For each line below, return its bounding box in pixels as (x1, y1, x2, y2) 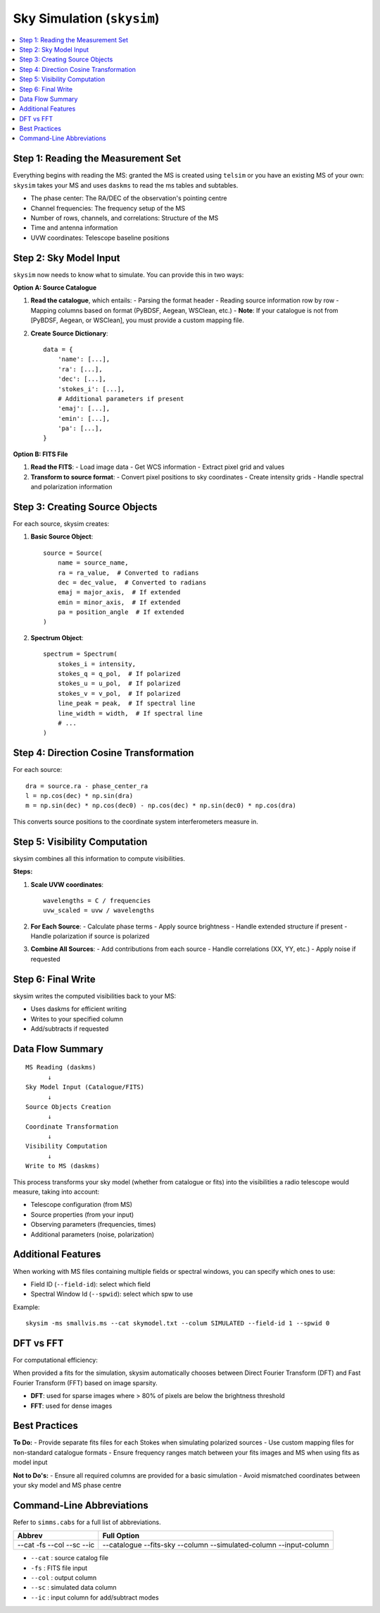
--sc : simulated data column (30, 1583, 117, 1592)
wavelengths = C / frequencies (43, 896, 151, 904)
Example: (13, 1303, 40, 1311)
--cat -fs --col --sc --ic (17, 1540, 95, 1550)
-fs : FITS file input (30, 1564, 88, 1572)
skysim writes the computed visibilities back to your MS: (13, 991, 177, 1000)
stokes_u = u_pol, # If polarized (57, 680, 181, 687)
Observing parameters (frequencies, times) (30, 1220, 156, 1229)
